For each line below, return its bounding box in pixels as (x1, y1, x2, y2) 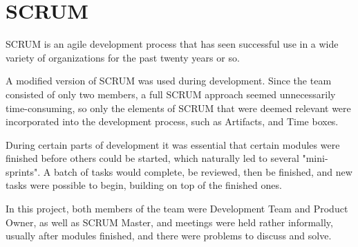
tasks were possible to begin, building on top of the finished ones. (6, 178, 282, 192)
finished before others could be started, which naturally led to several (6, 151, 299, 165)
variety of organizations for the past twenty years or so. (6, 50, 240, 64)
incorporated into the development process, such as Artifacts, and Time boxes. (6, 114, 339, 129)
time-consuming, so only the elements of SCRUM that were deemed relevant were (6, 100, 351, 115)
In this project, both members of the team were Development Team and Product (6, 201, 348, 216)
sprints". (6, 164, 41, 179)
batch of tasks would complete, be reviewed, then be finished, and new (53, 164, 352, 179)
